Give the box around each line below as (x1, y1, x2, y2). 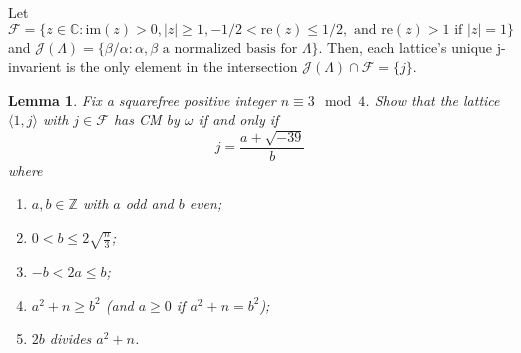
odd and (125, 193, 174, 214)
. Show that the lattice (365, 89, 500, 110)
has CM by (113, 109, 180, 130)
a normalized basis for (162, 41, 298, 56)
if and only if (198, 109, 279, 130)
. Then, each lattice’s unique (318, 36, 493, 57)
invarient (8, 56, 62, 77)
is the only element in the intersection (65, 56, 298, 77)
